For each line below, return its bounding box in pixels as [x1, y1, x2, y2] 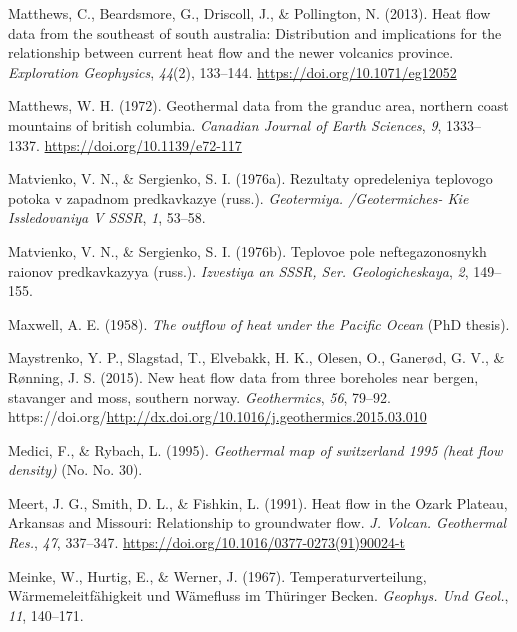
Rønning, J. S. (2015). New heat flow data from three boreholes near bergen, [8, 366, 479, 387]
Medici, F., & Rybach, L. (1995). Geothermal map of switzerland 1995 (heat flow [8, 439, 503, 460]
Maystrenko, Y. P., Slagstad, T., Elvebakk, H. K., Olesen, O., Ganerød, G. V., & [8, 347, 505, 368]
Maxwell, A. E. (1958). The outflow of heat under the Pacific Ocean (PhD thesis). [8, 313, 510, 334]
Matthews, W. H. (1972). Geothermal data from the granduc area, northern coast [8, 95, 509, 116]
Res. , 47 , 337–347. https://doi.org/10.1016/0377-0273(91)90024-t [8, 532, 406, 553]
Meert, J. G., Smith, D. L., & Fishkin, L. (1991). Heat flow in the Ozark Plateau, [8, 492, 508, 513]
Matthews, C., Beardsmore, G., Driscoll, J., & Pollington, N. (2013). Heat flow [8, 3, 491, 23]
